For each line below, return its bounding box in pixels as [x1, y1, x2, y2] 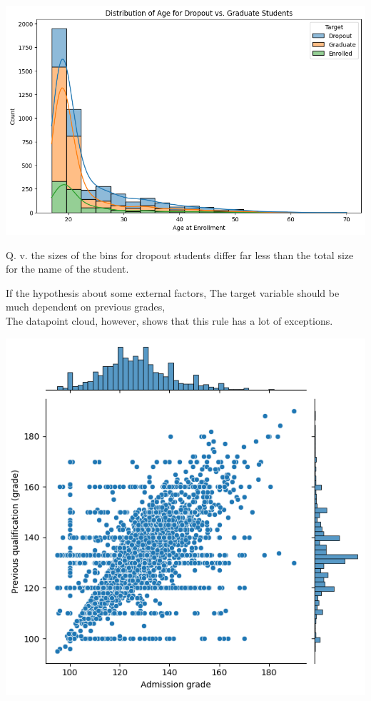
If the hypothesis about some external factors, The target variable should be [6, 285, 340, 300]
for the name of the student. [6, 261, 129, 276]
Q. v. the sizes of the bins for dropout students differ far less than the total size [6, 247, 354, 262]
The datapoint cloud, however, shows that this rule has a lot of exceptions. [6, 313, 333, 328]
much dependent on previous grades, [6, 299, 166, 314]
